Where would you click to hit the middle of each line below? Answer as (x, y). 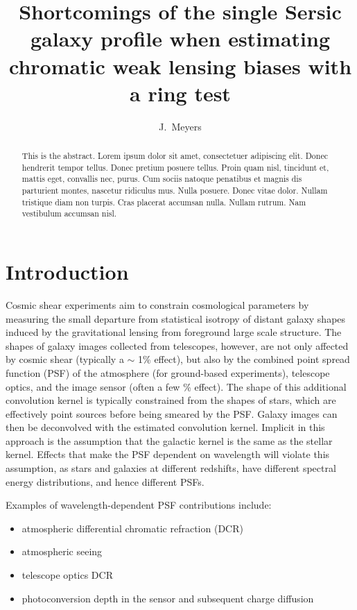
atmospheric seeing (62, 551)
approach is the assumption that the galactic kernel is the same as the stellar (169, 440)
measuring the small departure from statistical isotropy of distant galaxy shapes (176, 318)
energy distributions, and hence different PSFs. (105, 481)
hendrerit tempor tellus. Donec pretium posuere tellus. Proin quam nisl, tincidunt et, (175, 167)
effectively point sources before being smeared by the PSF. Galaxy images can (172, 413)
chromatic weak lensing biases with (180, 66)
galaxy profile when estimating (180, 39)
